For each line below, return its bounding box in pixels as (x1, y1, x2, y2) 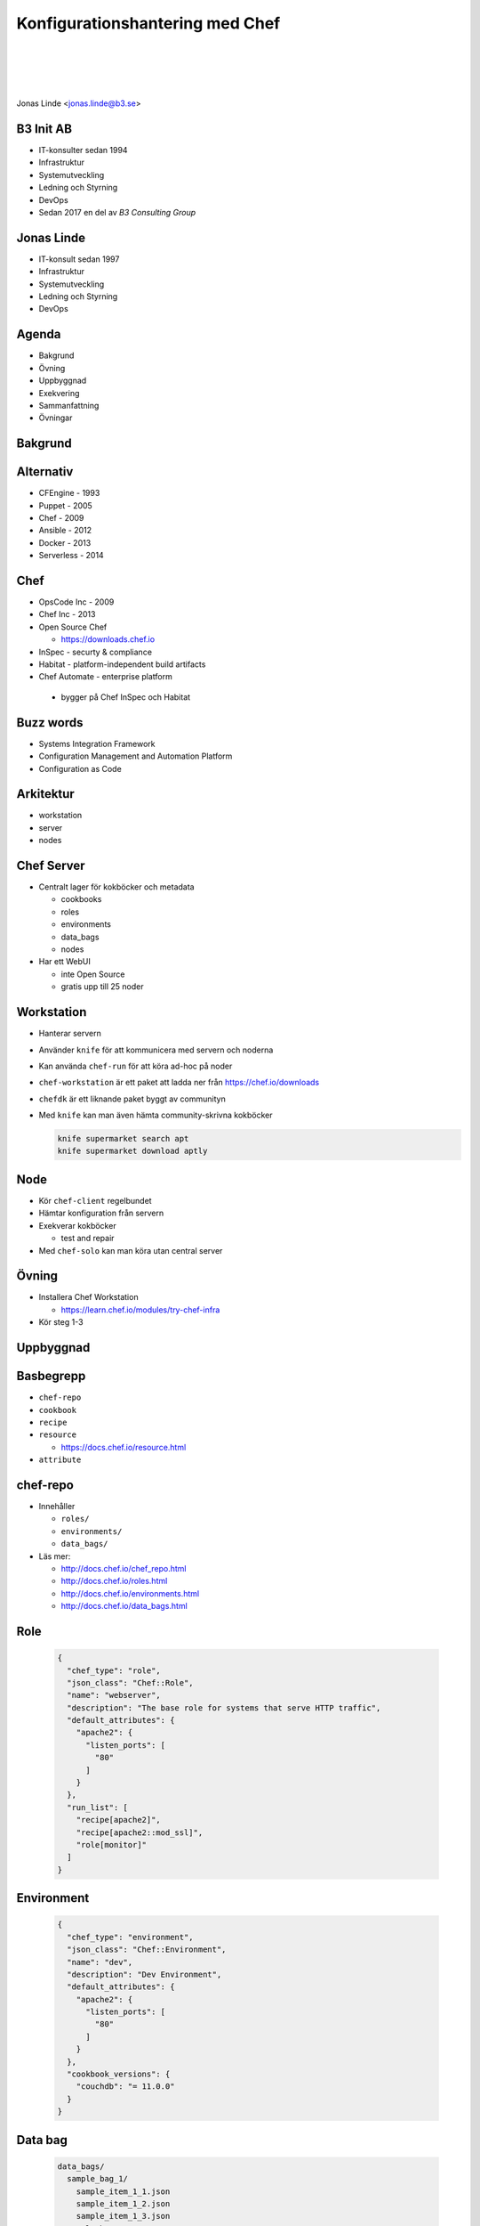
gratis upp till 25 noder (60, 981, 144, 992)
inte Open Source (60, 969, 125, 979)
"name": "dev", (67, 1957, 133, 1967)
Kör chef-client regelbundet (38, 1195, 152, 1206)
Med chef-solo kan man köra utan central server (38, 1245, 223, 1255)
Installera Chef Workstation (38, 1292, 139, 1303)
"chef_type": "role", (67, 1665, 162, 1676)
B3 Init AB (16, 121, 73, 136)
